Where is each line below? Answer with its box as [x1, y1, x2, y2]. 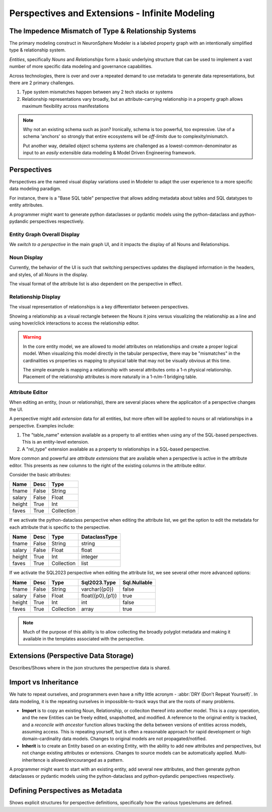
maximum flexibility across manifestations [22, 103, 109, 109]
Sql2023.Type [81, 579, 116, 586]
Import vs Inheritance [9, 678, 79, 686]
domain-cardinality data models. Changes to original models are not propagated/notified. [22, 736, 207, 742]
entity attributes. [9, 202, 44, 208]
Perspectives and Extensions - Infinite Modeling [9, 8, 215, 19]
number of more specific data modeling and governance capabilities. [9, 64, 153, 70]
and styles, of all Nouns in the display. [9, 271, 88, 277]
